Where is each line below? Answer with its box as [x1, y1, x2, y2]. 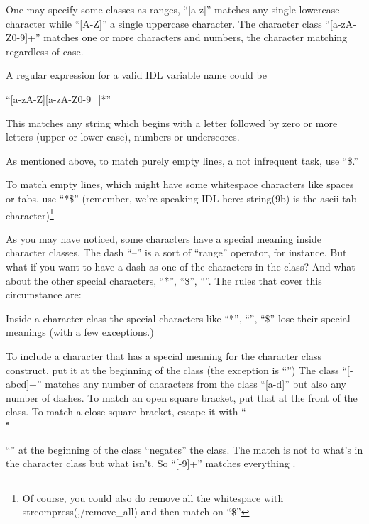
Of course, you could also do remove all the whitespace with [22, 490, 284, 505]
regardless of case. [6, 43, 84, 58]
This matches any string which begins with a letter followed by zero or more [6, 115, 338, 130]
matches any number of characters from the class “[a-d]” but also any [45, 376, 347, 391]
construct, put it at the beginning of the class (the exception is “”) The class [6, 362, 339, 377]
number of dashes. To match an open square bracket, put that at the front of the [6, 390, 358, 405]
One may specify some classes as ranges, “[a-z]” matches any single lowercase [6, 2, 340, 16]
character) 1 [6, 205, 54, 222]
